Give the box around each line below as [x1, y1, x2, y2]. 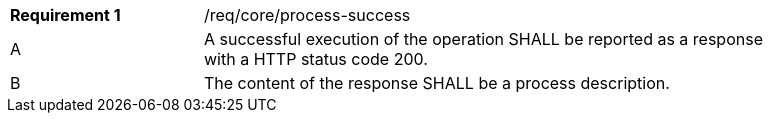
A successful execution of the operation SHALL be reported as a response [204, 29, 763, 49]
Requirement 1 [10, 5, 121, 25]
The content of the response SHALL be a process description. [204, 73, 670, 93]
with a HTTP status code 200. [204, 49, 428, 69]
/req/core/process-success [204, 5, 411, 25]
